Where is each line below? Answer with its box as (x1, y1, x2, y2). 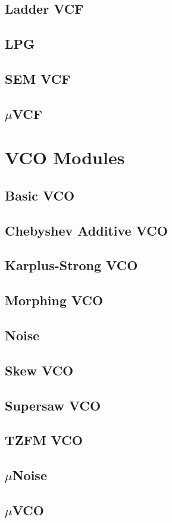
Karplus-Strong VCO (5, 256, 138, 274)
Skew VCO (5, 361, 74, 379)
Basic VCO (5, 186, 75, 204)
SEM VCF (5, 69, 71, 87)
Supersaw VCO (5, 396, 101, 414)
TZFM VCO (5, 431, 83, 449)
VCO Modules (5, 145, 125, 170)
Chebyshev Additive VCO (5, 221, 168, 239)
